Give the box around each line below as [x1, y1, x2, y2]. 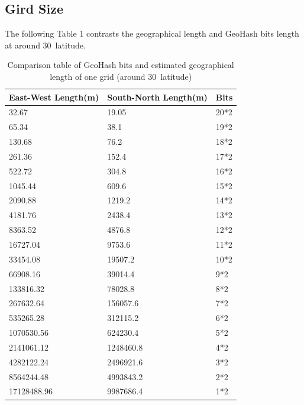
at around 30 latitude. [5, 38, 86, 51]
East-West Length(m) [9, 90, 99, 103]
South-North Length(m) [107, 90, 208, 103]
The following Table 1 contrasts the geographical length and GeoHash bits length [5, 27, 299, 40]
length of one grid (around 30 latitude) [50, 70, 192, 82]
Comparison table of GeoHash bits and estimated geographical [7, 59, 234, 71]
